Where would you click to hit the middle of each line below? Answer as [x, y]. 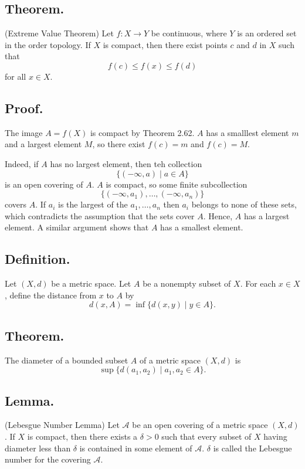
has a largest [267, 215]
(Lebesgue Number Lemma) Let [62, 425]
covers [16, 204]
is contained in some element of [136, 448]
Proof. [24, 108]
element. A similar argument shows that [77, 227]
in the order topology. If [48, 44]
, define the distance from [51, 295]
